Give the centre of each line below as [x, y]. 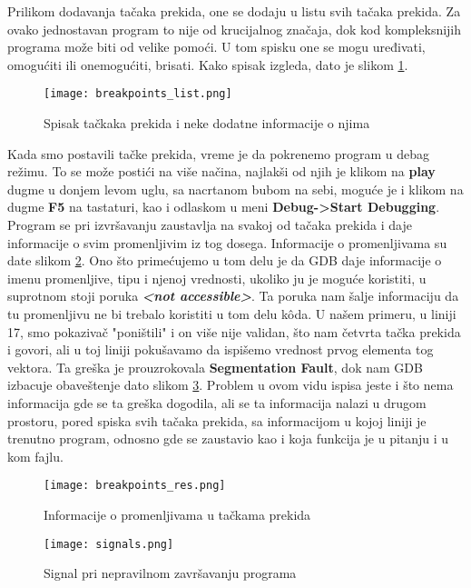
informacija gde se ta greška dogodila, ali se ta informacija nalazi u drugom [217, 402]
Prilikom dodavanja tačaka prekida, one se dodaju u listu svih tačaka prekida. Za [234, 11]
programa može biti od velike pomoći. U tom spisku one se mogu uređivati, [216, 47]
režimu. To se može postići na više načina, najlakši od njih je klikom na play [221, 171]
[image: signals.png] [109, 544]
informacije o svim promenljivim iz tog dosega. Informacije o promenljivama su [227, 242]
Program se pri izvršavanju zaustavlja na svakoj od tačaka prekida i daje [210, 224]
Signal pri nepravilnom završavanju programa [170, 573]
